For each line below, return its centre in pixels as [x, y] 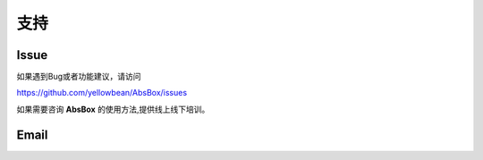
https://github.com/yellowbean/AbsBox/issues [102, 93]
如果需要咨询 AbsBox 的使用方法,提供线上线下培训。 [113, 109]
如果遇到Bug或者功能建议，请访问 [79, 77]
